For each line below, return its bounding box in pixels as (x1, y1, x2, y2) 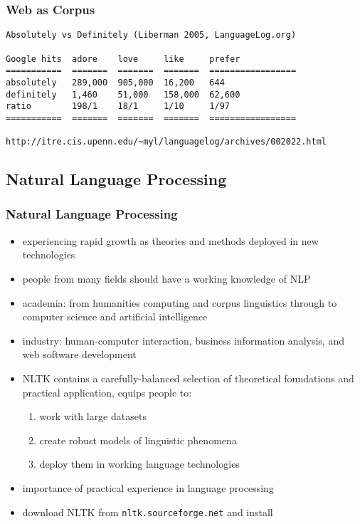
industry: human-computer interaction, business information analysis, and (22, 332, 344, 347)
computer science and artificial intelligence (22, 309, 208, 324)
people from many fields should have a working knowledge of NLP (22, 271, 311, 285)
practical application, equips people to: (22, 384, 192, 399)
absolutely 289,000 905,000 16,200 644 (6, 77, 225, 88)
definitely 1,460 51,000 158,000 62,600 (6, 89, 240, 100)
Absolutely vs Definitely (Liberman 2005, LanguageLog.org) (6, 30, 297, 41)
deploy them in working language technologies (39, 456, 240, 471)
